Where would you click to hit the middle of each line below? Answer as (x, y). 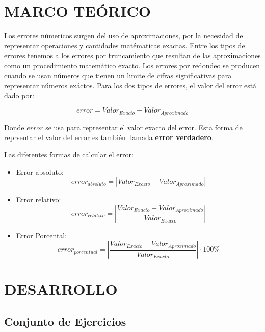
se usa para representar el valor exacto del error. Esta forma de (144, 127)
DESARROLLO (61, 289)
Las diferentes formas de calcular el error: (69, 154)
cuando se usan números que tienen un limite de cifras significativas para (118, 75)
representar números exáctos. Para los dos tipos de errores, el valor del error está (130, 85)
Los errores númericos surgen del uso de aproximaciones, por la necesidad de (124, 35)
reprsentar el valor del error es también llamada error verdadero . (109, 137)
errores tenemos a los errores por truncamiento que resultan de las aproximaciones (132, 55)
